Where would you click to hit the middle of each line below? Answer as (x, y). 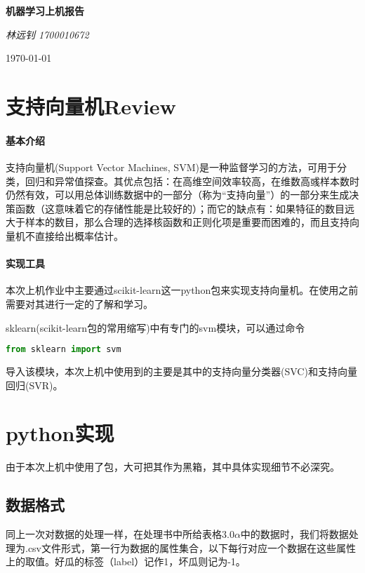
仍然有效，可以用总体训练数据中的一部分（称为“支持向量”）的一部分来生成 (178, 195)
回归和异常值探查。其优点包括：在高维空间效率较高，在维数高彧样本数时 (192, 181)
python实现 (60, 433)
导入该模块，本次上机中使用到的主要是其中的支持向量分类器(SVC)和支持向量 (181, 371)
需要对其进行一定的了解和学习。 (79, 303)
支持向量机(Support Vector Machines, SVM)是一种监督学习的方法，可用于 (171, 167)
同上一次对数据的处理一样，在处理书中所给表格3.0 (120, 534)
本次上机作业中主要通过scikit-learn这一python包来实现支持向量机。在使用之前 (182, 290)
